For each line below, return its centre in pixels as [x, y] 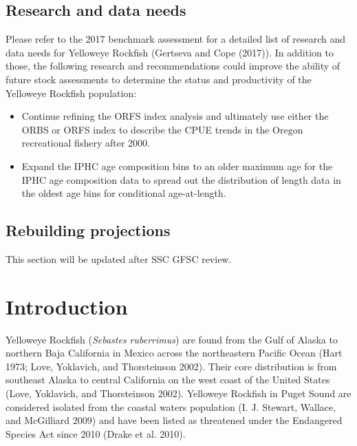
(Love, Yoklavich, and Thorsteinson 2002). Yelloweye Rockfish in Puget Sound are [178, 393]
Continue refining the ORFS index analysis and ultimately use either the [175, 116]
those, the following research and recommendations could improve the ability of [173, 66]
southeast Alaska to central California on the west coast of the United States [168, 380]
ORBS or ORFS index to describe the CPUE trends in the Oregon [162, 129]
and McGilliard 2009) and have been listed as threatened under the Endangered [174, 420]
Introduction [67, 306]
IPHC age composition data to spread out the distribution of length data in [181, 179]
